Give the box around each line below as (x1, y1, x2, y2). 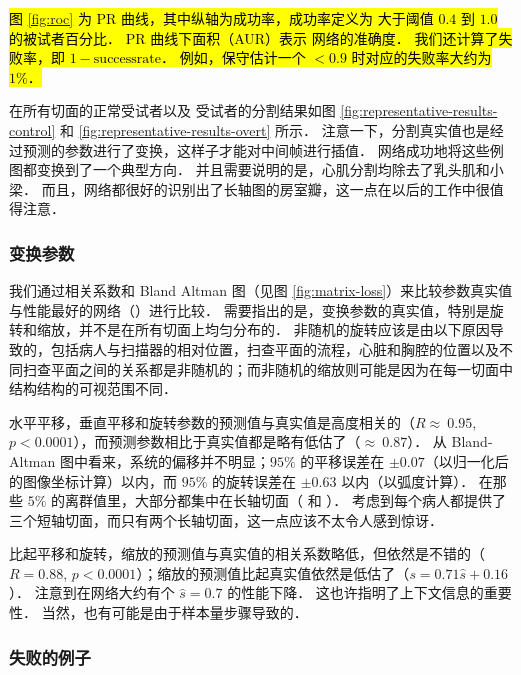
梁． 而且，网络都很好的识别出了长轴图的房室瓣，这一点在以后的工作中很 (9, 178, 490, 199)
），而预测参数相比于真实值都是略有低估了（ (73, 431, 361, 452)
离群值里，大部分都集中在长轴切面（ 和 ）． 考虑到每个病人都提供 (65, 490, 492, 511)
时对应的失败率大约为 (351, 47, 492, 68)
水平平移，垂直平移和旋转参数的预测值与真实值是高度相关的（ (9, 411, 415, 432)
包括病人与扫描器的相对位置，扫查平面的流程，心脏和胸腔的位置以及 (50, 338, 499, 359)
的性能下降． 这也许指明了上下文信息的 (227, 582, 484, 603)
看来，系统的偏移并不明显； (87, 450, 270, 471)
